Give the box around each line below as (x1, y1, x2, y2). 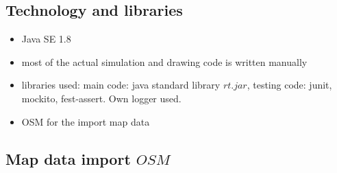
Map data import (5, 148, 131, 169)
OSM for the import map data (21, 114, 150, 128)
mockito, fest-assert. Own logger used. (21, 91, 182, 105)
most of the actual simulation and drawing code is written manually (21, 54, 308, 69)
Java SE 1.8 (21, 32, 71, 46)
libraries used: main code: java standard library (21, 78, 221, 92)
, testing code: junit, (247, 78, 332, 92)
